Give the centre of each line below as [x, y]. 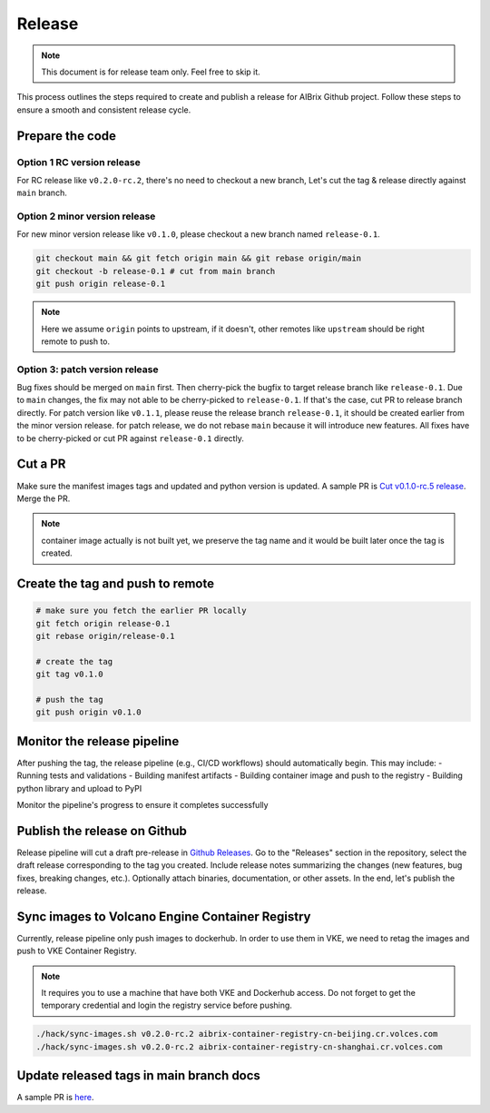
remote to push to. [76, 341]
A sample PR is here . [55, 1098]
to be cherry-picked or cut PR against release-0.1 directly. [130, 438]
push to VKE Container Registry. [77, 951]
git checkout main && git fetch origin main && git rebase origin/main [199, 258]
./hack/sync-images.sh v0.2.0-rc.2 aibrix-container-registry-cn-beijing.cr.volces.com [237, 1034]
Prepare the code [67, 136]
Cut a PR [41, 464]
